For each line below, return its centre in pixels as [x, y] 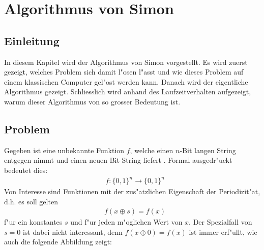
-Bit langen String [208, 150]
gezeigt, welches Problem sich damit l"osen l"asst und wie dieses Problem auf [124, 72]
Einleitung [32, 40]
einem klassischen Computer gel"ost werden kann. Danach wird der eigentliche [126, 81]
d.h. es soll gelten [31, 201]
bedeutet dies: [26, 170]
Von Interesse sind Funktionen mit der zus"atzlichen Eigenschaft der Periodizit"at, [132, 191]
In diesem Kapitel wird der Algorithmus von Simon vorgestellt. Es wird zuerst [126, 62]
